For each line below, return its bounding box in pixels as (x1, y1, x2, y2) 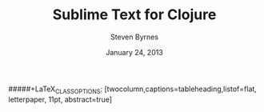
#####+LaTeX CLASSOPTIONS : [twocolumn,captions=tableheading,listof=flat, (8, 84, 258, 95)
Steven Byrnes (110, 32, 158, 42)
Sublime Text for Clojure (52, 6, 217, 24)
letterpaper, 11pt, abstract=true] (8, 94, 113, 104)
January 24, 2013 (105, 47, 164, 57)
